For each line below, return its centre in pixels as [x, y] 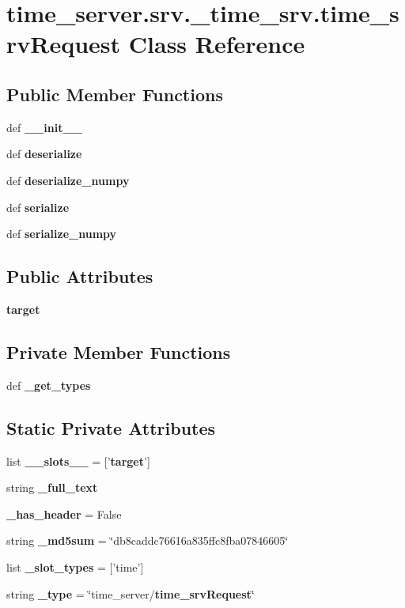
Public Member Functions [115, 94]
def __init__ [44, 127]
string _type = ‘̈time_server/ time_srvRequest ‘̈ [131, 593]
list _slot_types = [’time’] [75, 566]
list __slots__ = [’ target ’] [78, 461]
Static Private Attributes [111, 427]
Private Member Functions [119, 351]
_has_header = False [64, 514]
